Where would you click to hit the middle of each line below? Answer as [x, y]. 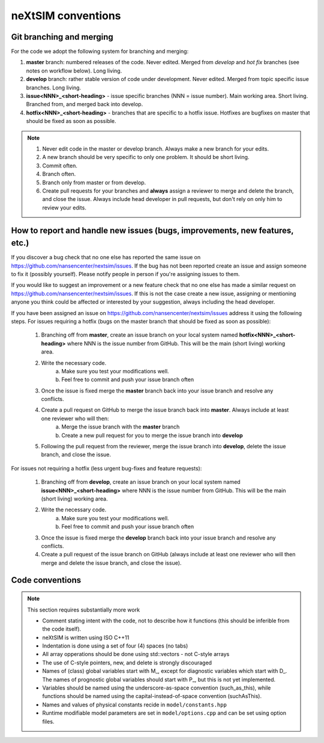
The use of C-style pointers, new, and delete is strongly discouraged [127, 663]
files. [48, 721]
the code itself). [62, 629]
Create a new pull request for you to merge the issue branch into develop [152, 435]
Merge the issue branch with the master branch [121, 427]
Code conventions [46, 580]
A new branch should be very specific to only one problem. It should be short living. [146, 157]
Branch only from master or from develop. [94, 182]
